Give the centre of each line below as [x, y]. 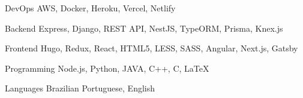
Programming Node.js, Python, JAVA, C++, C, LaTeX [107, 68]
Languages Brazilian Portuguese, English [80, 88]
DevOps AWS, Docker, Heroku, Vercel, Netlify [90, 8]
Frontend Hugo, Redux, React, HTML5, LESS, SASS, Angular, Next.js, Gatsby [151, 48]
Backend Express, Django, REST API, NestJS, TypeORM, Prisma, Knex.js [144, 28]
